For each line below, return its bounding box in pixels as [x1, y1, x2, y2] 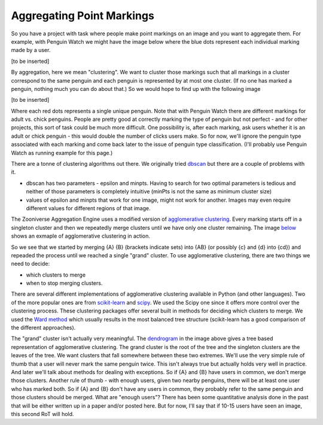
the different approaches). [11, 324, 76, 332]
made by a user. [11, 47, 51, 54]
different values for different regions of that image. [26, 204, 151, 212]
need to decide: [11, 260, 50, 268]
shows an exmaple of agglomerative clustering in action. [11, 232, 151, 239]
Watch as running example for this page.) [11, 149, 113, 156]
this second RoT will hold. [11, 410, 74, 417]
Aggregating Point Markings [11, 9, 155, 22]
